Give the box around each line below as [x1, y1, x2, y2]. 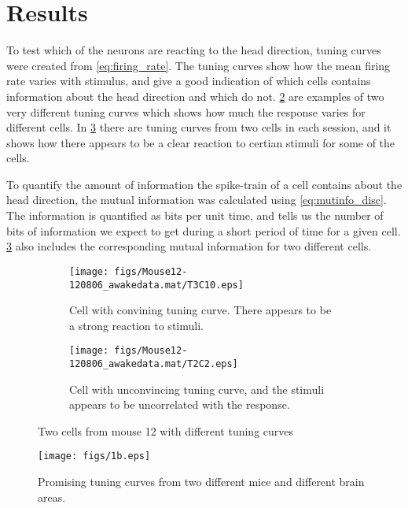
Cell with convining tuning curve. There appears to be [69, 302, 332, 318]
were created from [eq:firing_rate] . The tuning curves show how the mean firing [6, 57, 391, 73]
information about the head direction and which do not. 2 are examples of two [6, 87, 384, 104]
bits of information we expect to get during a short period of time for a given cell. [6, 222, 401, 239]
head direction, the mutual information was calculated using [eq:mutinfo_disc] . [6, 191, 387, 208]
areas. [38, 488, 66, 505]
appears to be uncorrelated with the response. [69, 396, 290, 413]
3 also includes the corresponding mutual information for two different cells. [6, 238, 372, 254]
